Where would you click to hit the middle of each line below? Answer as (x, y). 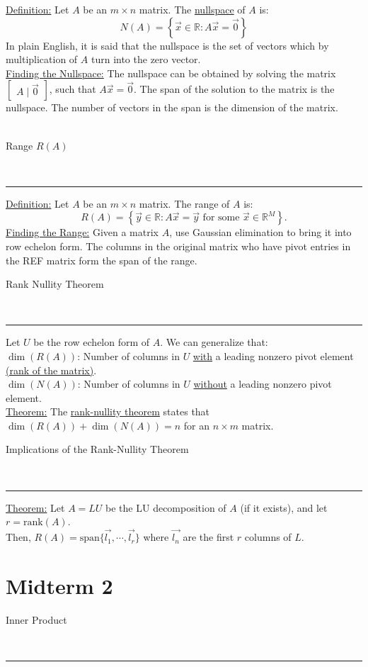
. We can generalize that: (214, 342)
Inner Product (36, 619)
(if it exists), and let (284, 507)
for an (197, 425)
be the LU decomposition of (166, 507)
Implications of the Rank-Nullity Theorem (97, 449)
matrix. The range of (184, 203)
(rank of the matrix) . (51, 370)
